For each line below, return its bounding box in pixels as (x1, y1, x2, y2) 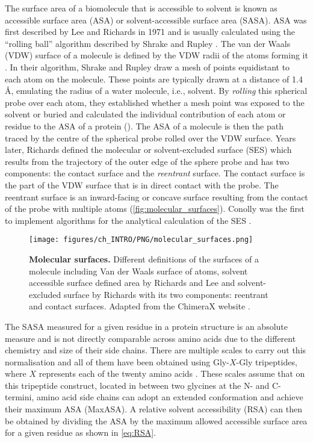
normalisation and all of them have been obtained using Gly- (5, 355, 229, 368)
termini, (5, 391, 34, 403)
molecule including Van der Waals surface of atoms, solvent (29, 264, 248, 277)
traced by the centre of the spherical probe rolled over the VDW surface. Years (5, 131, 296, 144)
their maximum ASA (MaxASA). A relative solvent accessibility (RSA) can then (5, 403, 302, 415)
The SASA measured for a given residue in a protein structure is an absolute (5, 320, 288, 332)
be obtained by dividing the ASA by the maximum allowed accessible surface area (5, 414, 308, 427)
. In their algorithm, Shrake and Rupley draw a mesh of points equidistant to (5, 60, 290, 73)
